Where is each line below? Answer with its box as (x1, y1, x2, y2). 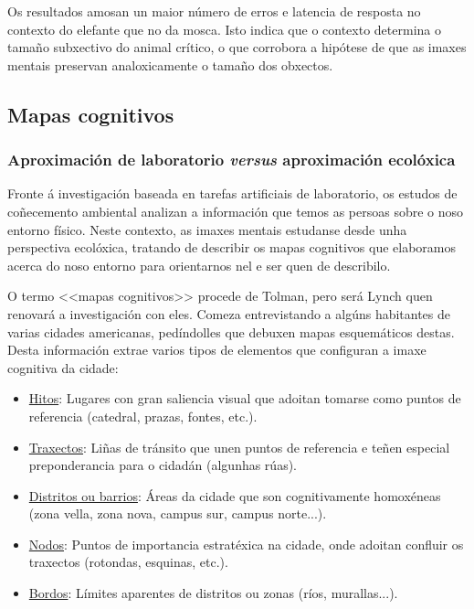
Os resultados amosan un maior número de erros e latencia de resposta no (7, 2, 421, 20)
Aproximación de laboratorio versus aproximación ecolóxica (7, 148, 456, 171)
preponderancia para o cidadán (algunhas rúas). (28, 455, 297, 475)
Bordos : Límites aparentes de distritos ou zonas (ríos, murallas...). (28, 583, 398, 603)
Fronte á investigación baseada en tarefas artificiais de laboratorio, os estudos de (7, 184, 458, 203)
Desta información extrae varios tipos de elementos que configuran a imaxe (7, 340, 427, 359)
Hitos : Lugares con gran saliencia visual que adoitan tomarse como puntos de (28, 389, 461, 408)
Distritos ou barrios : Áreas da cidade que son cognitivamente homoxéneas (28, 486, 441, 505)
